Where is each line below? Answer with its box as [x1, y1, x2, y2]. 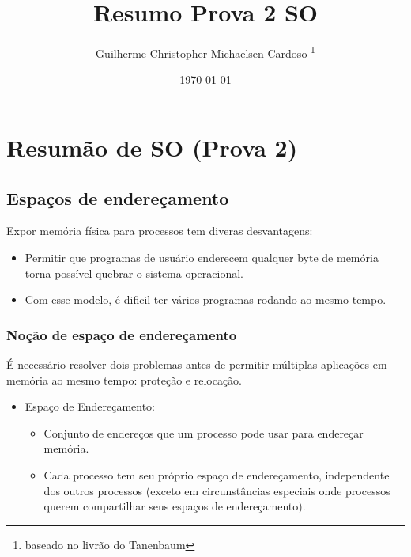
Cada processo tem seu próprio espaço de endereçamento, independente [43, 466, 390, 483]
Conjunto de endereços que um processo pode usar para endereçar [43, 424, 364, 441]
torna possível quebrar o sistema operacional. [25, 264, 243, 281]
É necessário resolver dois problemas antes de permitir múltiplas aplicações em [6, 355, 387, 372]
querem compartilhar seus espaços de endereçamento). [43, 498, 306, 514]
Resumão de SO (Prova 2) [6, 131, 298, 163]
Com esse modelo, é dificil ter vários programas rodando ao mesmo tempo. [25, 291, 386, 308]
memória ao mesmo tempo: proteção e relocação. [6, 371, 243, 388]
